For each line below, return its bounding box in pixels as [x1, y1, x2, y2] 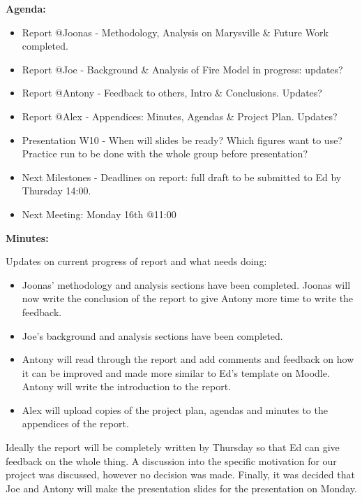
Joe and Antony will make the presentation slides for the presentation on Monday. [6, 480, 357, 495]
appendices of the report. [22, 416, 129, 431]
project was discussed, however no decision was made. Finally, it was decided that [6, 467, 355, 482]
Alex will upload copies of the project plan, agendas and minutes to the [22, 402, 328, 417]
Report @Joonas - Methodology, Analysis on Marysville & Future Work [22, 24, 329, 39]
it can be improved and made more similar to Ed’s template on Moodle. [22, 365, 330, 380]
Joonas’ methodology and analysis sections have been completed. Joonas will [22, 277, 351, 292]
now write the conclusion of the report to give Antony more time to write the [22, 291, 354, 306]
